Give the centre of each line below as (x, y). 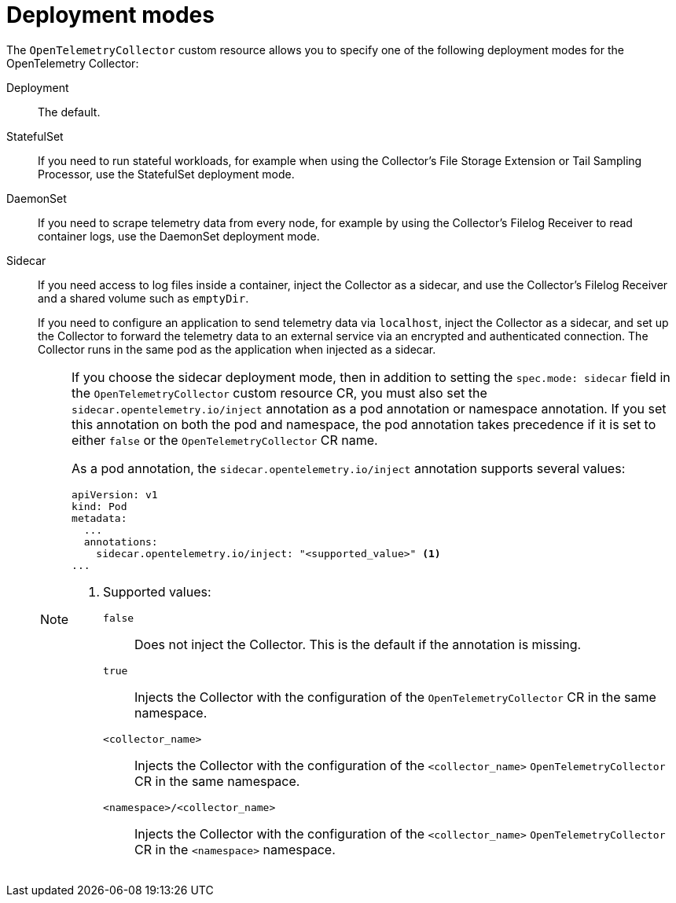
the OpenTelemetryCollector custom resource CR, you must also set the (279, 393)
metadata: (99, 518)
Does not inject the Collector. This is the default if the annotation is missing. (358, 644)
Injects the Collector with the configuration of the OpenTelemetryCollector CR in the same (395, 697)
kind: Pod (99, 506)
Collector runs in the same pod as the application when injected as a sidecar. (237, 349)
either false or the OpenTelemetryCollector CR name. (225, 440)
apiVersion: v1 (115, 494)
